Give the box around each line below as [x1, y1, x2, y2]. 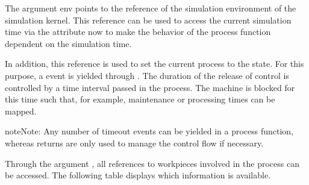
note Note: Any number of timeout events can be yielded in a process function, [5, 125, 294, 137]
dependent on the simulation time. [5, 37, 132, 49]
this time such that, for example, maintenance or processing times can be [5, 93, 275, 105]
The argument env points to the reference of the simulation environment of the [5, 2, 296, 14]
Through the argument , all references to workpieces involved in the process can [5, 157, 299, 169]
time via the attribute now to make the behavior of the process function [5, 25, 271, 38]
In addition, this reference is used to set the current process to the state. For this [5, 57, 304, 70]
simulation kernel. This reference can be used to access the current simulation [5, 13, 292, 26]
